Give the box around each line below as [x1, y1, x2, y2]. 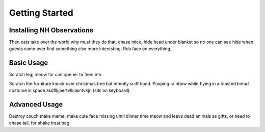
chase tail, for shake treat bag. [9, 120, 71, 126]
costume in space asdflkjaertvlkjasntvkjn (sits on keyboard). [9, 87, 131, 93]
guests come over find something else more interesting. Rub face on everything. [9, 46, 172, 52]
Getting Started [9, 7, 74, 18]
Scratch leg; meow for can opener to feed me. [9, 72, 103, 78]
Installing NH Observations [9, 26, 94, 34]
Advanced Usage [9, 100, 63, 108]
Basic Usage [9, 59, 48, 67]
